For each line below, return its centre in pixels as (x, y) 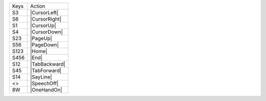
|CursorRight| (46, 19)
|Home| (39, 51)
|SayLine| (41, 77)
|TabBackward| (48, 64)
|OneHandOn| (46, 90)
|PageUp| (41, 38)
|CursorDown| (47, 32)
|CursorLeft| (44, 13)
